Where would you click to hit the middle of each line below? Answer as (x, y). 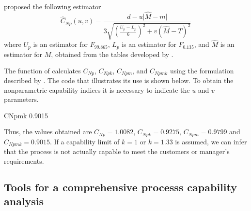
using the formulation (202, 70)
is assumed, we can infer (211, 141)
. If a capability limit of (85, 141)
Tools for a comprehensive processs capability (120, 187)
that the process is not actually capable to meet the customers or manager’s (117, 151)
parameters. (21, 99)
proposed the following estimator (53, 6)
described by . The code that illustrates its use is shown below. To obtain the (119, 80)
